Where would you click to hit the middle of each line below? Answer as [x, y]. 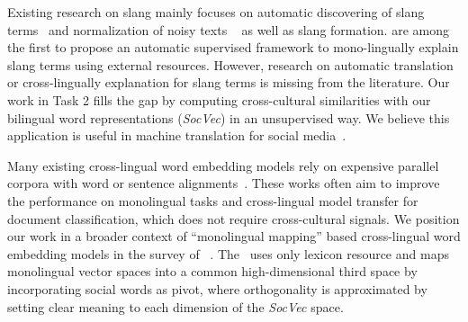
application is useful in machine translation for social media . [177, 135]
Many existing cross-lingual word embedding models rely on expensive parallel [223, 165]
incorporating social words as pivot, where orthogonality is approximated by [217, 288]
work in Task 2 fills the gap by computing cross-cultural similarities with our [219, 99]
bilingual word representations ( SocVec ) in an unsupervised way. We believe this [229, 117]
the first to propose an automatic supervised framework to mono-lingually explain [233, 47]
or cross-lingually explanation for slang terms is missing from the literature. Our [229, 82]
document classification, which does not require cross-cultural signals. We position [234, 218]
